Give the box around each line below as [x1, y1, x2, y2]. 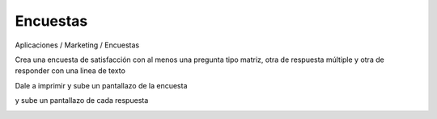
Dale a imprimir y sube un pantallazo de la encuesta [15, 80, 188, 90]
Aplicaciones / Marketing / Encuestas [15, 40, 140, 50]
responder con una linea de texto [15, 66, 125, 76]
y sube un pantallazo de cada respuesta [15, 96, 149, 105]
